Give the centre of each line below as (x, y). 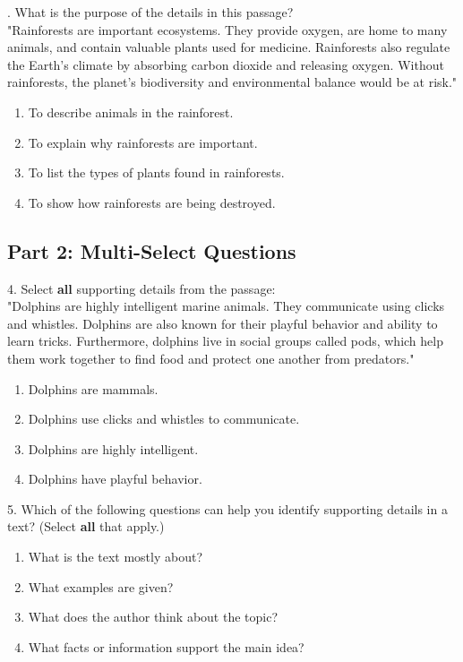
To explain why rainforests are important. (143, 142)
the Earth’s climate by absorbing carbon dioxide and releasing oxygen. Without (226, 64)
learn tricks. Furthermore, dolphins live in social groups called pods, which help (225, 341)
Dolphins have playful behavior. (115, 479)
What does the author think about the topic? (153, 617)
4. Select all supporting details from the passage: (141, 288)
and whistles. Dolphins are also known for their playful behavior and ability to (223, 323)
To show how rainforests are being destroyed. (152, 202)
